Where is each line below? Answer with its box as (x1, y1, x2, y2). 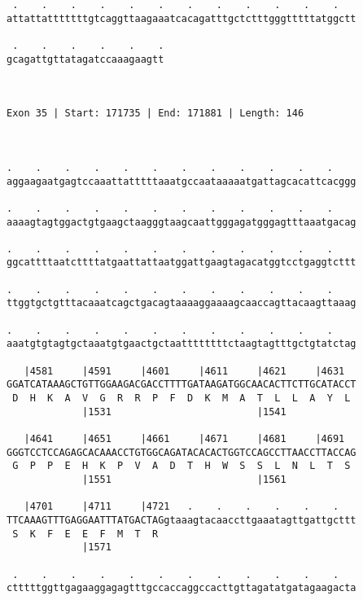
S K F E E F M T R (12, 528, 159, 540)
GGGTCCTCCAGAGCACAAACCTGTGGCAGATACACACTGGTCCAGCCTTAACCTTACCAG (7, 446, 356, 458)
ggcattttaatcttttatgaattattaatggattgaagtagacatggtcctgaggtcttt (7, 256, 356, 269)
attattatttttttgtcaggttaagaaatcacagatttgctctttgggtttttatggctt (7, 12, 356, 24)
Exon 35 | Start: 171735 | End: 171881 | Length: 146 (7, 107, 304, 120)
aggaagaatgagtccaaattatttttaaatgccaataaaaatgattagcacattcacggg (7, 175, 356, 187)
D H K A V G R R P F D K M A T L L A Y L (12, 392, 351, 405)
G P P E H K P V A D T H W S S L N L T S (12, 460, 351, 472)
